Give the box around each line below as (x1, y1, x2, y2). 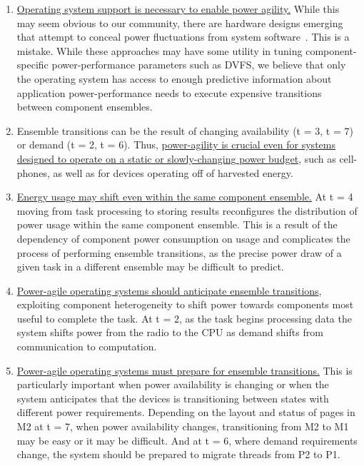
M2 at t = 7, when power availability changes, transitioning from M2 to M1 (16, 419, 349, 434)
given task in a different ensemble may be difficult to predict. (16, 259, 284, 274)
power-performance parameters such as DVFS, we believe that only (51, 57, 346, 72)
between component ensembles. (16, 99, 153, 114)
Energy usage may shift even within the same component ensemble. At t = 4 (16, 189, 353, 204)
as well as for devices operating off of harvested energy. (53, 165, 293, 180)
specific (16, 57, 49, 72)
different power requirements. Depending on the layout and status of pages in (16, 405, 355, 420)
